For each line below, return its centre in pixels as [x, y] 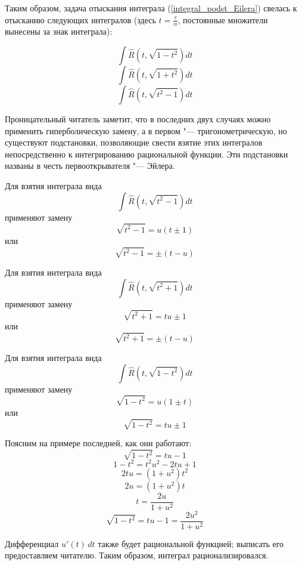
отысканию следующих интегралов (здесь [80, 19]
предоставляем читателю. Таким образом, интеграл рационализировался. [137, 555]
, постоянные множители [223, 19]
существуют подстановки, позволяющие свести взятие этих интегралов [134, 142]
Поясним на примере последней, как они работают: [98, 443]
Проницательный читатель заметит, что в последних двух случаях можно [138, 119]
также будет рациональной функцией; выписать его [191, 543]
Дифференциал [32, 543]
